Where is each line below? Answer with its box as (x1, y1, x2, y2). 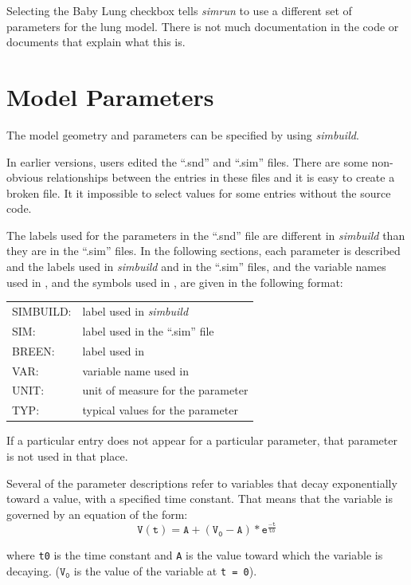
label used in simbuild (82, 303, 189, 319)
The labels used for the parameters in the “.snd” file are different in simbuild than (6, 226, 405, 243)
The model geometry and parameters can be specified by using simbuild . (6, 126, 359, 143)
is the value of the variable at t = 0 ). (73, 562, 257, 579)
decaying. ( (6, 562, 60, 579)
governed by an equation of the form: (6, 505, 188, 522)
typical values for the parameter (82, 402, 238, 418)
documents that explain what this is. (6, 33, 186, 50)
